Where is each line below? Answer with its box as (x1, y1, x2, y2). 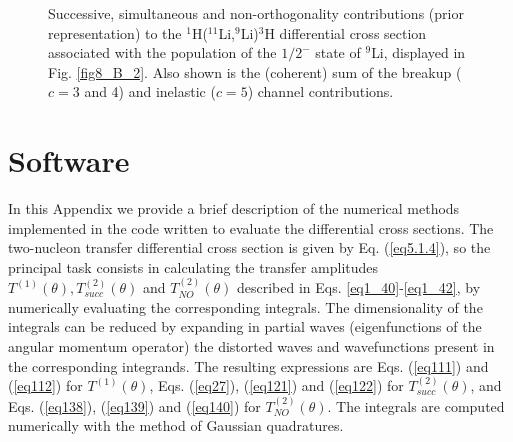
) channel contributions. (247, 81, 394, 102)
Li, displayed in (371, 42, 466, 63)
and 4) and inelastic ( (84, 81, 216, 102)
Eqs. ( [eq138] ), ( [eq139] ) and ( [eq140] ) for (8, 395, 261, 416)
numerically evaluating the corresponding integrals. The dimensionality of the (8, 296, 483, 317)
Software (8, 140, 130, 181)
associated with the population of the (48, 42, 277, 63)
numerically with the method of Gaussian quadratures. (8, 415, 344, 436)
